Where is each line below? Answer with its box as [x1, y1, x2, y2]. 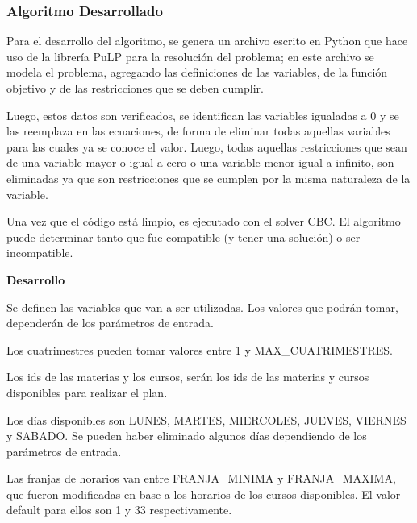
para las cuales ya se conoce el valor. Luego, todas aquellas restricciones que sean [6, 138, 407, 155]
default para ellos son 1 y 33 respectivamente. [6, 501, 232, 518]
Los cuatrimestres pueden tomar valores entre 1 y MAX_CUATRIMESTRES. [6, 341, 394, 358]
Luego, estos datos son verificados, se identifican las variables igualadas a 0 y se [6, 106, 399, 123]
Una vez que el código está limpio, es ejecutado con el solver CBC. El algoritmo [6, 213, 401, 230]
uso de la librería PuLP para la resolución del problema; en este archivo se [6, 48, 374, 64]
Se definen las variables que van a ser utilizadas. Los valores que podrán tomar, [6, 298, 398, 315]
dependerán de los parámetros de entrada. [6, 314, 214, 331]
